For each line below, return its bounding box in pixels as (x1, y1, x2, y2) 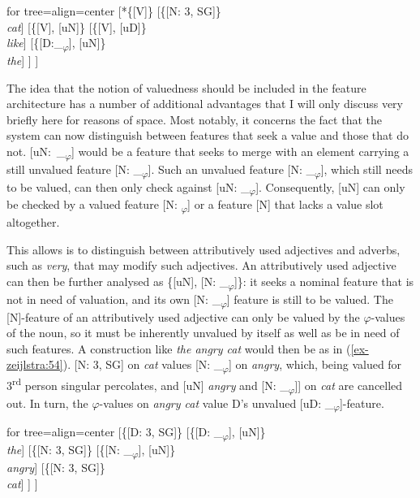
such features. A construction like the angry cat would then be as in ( (6, 340, 351, 357)
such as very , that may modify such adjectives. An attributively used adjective (6, 257, 396, 274)
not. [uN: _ (6, 142, 66, 159)
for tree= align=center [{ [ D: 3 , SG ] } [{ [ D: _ (6, 423, 223, 440)
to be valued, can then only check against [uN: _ (6, 178, 250, 195)
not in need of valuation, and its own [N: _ (6, 290, 221, 307)
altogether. (6, 214, 60, 231)
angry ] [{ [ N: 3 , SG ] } (6, 458, 105, 475)
